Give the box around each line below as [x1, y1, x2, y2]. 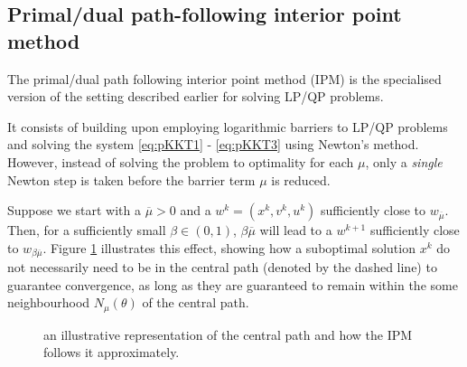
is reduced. [271, 170, 331, 189]
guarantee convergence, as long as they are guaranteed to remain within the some [7, 275, 458, 294]
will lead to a [259, 221, 332, 240]
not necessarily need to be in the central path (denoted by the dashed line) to [7, 258, 437, 277]
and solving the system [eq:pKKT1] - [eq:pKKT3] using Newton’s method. [7, 135, 419, 154]
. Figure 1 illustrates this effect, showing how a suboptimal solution [42, 238, 416, 257]
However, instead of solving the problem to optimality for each [7, 152, 354, 171]
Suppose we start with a [7, 201, 141, 220]
